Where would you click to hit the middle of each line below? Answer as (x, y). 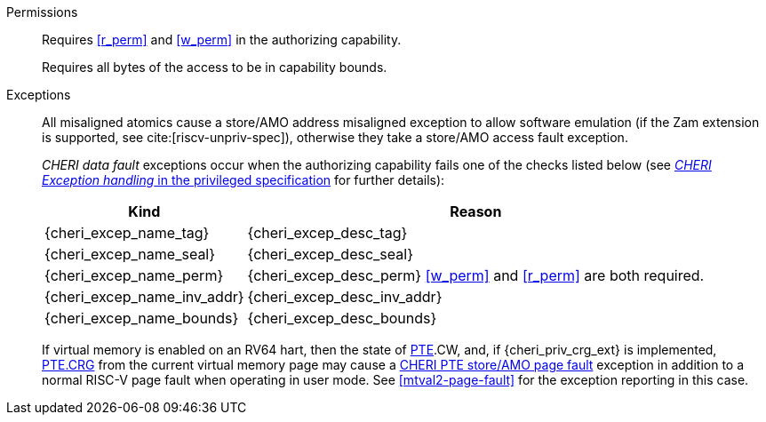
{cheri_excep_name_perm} (134, 275)
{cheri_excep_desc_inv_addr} (345, 297)
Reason (476, 211)
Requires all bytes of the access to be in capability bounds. (215, 67)
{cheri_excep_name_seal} (130, 254)
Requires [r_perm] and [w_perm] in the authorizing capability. (222, 40)
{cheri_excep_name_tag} (127, 233)
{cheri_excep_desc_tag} (327, 233)
